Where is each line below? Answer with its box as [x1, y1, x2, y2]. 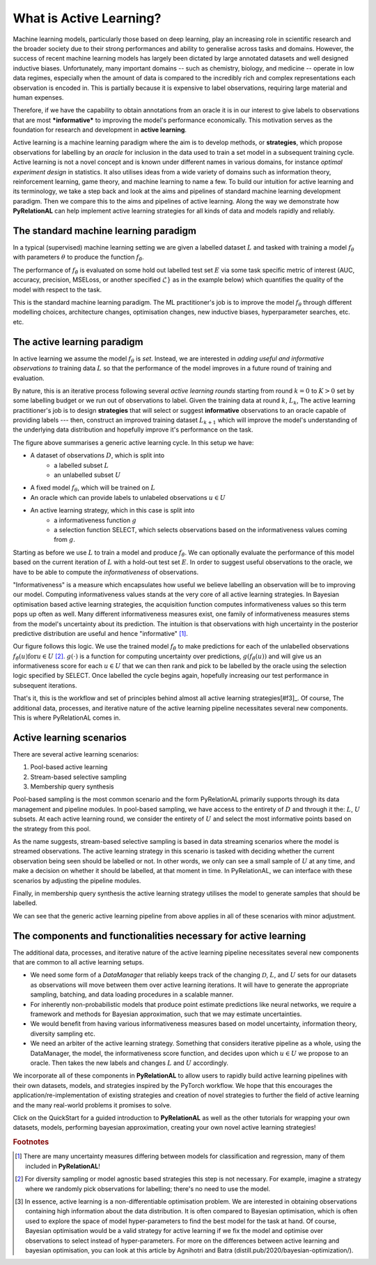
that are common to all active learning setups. [13, 958, 144, 967]
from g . [54, 536, 76, 544]
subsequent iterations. [13, 681, 77, 690]
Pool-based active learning [30, 763, 108, 771]
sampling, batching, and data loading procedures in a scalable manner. [30, 990, 234, 999]
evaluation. [13, 374, 45, 382]
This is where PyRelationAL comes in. [13, 713, 121, 722]
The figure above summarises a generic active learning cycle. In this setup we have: [13, 438, 254, 446]
